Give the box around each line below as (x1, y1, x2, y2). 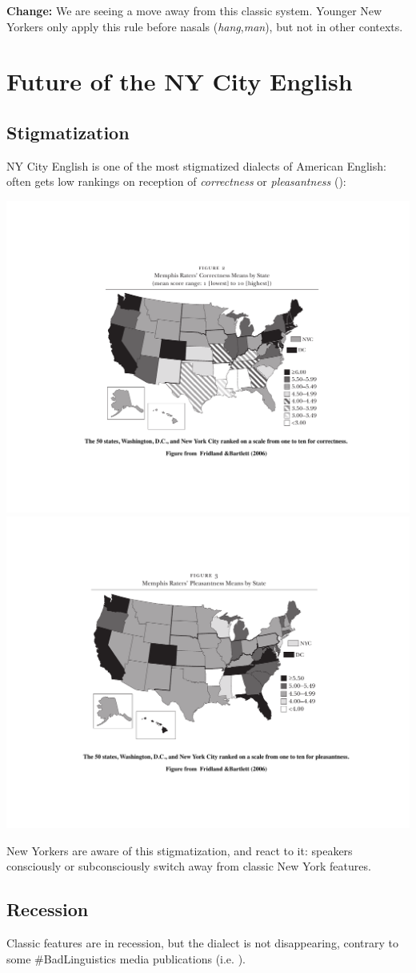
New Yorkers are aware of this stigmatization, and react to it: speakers (6, 842, 353, 858)
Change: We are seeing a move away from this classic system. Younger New (6, 2, 382, 18)
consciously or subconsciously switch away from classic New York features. (6, 858, 371, 874)
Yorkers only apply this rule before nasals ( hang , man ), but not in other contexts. (6, 18, 403, 34)
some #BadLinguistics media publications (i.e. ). (6, 950, 246, 967)
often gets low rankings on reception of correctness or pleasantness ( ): (6, 173, 346, 190)
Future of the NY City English (6, 65, 353, 98)
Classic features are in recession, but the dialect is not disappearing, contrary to (6, 935, 398, 951)
